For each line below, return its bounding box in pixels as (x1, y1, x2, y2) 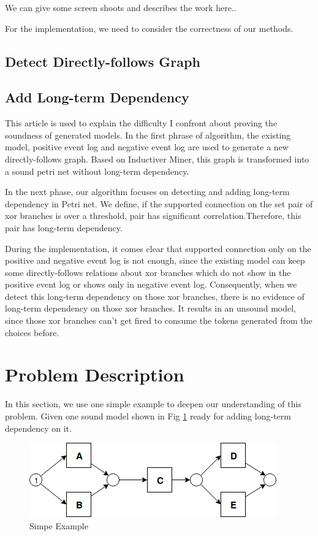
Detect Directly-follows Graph (5, 52, 200, 71)
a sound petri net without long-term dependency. (5, 164, 189, 177)
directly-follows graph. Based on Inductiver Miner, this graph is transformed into (5, 152, 309, 165)
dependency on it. (5, 421, 72, 434)
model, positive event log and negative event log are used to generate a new (5, 140, 289, 153)
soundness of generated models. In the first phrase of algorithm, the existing (5, 128, 291, 141)
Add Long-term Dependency (5, 88, 189, 107)
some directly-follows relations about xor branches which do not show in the (5, 266, 291, 278)
